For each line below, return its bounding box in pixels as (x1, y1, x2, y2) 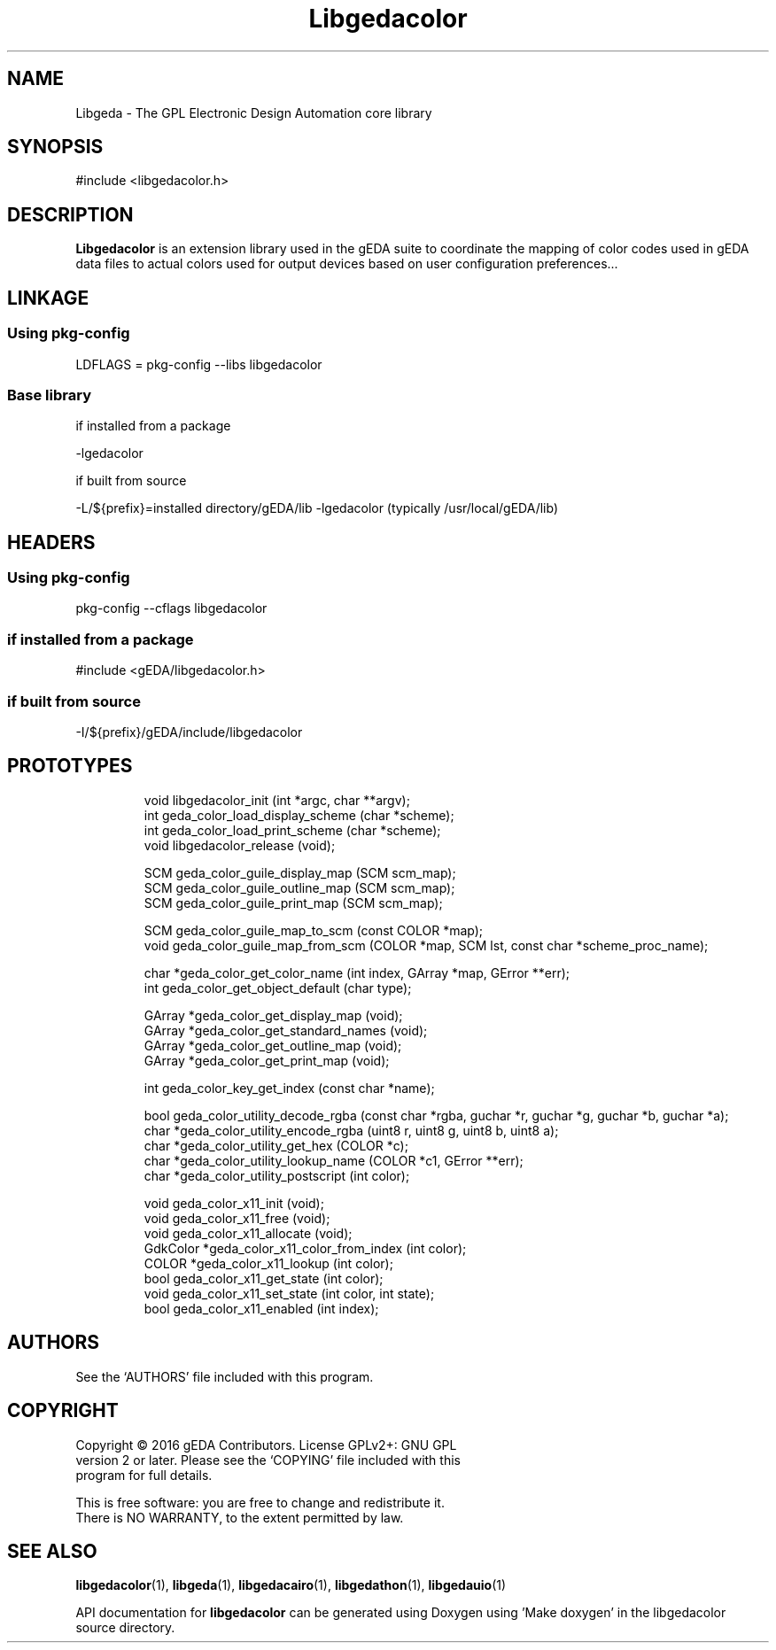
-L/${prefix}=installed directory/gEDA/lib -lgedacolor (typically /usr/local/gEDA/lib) (75, 500, 558, 516)
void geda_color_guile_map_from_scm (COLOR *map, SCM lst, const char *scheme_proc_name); (144, 937, 709, 953)
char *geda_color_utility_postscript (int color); (144, 1167, 410, 1183)
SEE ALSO (7, 1539, 97, 1562)
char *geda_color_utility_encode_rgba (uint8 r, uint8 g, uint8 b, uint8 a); (144, 1122, 559, 1138)
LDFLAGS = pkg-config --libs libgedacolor (75, 356, 322, 372)
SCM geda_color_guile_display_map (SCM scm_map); (144, 864, 456, 880)
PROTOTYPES (7, 755, 133, 778)
